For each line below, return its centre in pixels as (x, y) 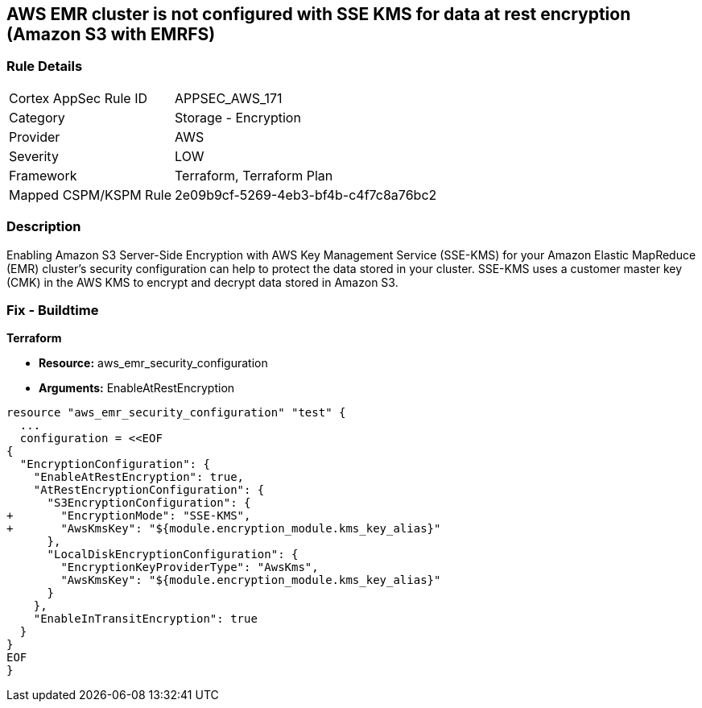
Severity (34, 156)
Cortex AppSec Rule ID (78, 98)
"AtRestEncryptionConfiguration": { (149, 490)
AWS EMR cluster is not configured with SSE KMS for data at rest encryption (319, 14)
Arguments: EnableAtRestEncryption (137, 388)
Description (44, 227)
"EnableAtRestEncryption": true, (139, 477)
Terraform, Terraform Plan (254, 175)
